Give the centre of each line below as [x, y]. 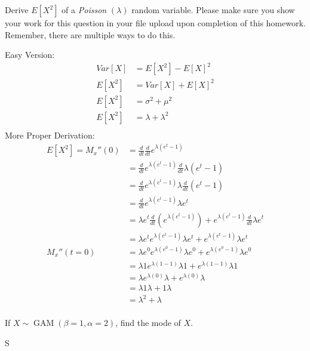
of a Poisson [84, 10]
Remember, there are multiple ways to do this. [90, 34]
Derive [17, 10]
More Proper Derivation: [50, 135]
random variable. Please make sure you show [213, 10]
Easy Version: [30, 55]
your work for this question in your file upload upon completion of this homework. [155, 23]
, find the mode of [148, 323]
